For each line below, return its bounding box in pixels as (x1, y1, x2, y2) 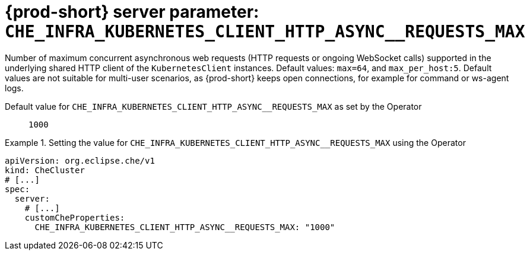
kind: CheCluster (5, 165, 85, 175)
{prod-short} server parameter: (5, 2, 259, 22)
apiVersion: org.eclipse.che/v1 (5, 155, 155, 165)
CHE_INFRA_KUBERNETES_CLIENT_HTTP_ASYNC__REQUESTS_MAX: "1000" (34, 222, 335, 232)
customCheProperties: (24, 212, 125, 222)
